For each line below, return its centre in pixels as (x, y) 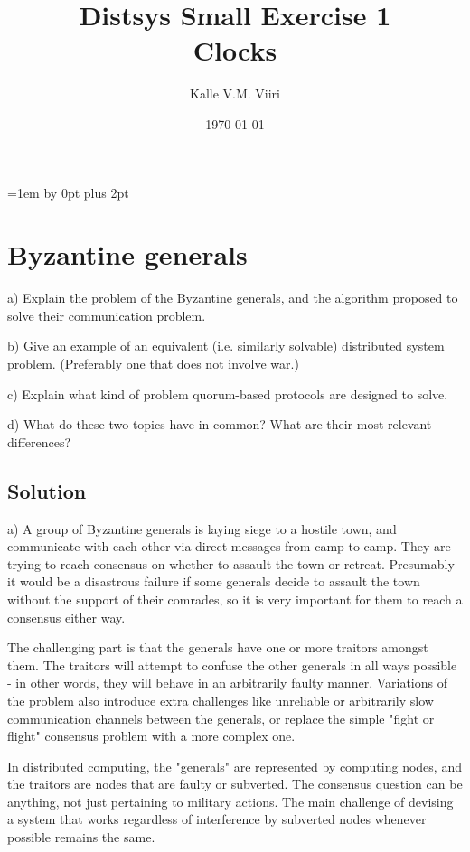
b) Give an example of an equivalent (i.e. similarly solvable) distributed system (226, 346)
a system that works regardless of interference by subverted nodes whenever (217, 819)
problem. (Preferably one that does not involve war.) (153, 363)
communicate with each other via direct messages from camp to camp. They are (229, 546)
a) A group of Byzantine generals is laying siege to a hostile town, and (202, 528)
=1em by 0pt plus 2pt (68, 192)
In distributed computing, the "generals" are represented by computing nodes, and (235, 766)
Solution (47, 490)
